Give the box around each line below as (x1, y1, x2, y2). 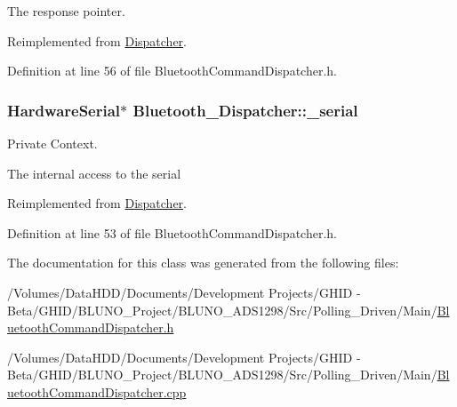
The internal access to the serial (7, 164, 181, 182)
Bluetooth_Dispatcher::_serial (132, 99, 358, 121)
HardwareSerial (7, 99, 121, 121)
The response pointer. (7, 2, 125, 20)
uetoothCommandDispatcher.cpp (7, 382, 187, 401)
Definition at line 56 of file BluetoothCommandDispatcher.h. (7, 61, 337, 80)
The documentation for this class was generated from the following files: (7, 253, 399, 272)
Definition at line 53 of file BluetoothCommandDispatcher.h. (7, 223, 337, 242)
